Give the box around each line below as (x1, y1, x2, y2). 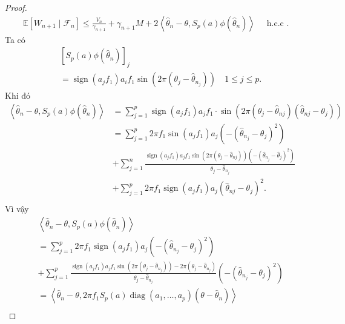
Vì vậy (5, 202, 29, 214)
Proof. (5, 1, 27, 13)
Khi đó (5, 89, 31, 102)
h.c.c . (266, 19, 289, 28)
